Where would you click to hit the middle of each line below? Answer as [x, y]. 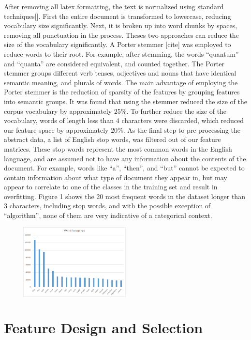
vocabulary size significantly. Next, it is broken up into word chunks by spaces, [121, 25]
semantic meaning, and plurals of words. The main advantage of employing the [121, 82]
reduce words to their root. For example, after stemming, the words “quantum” [121, 54]
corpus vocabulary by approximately [58, 111]
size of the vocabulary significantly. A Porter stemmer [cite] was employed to [118, 44]
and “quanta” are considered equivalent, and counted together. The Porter [114, 63]
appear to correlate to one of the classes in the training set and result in [111, 187]
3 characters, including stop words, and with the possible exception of [107, 206]
